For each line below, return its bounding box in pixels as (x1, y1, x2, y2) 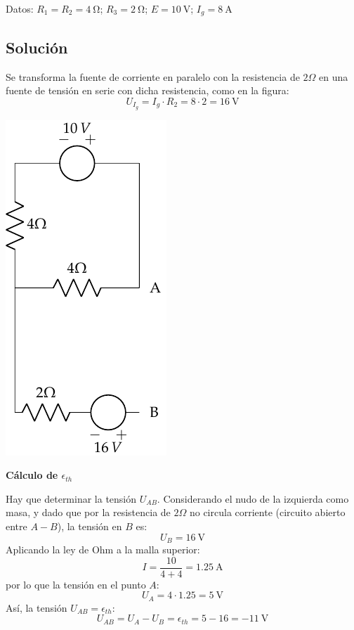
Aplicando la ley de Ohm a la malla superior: (6, 542, 200, 557)
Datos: (6, 1, 34, 15)
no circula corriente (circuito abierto (189, 505, 346, 520)
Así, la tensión (6, 600, 67, 615)
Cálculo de (6, 468, 58, 482)
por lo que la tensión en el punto (6, 577, 146, 591)
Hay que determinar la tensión (6, 491, 137, 506)
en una (319, 69, 348, 84)
